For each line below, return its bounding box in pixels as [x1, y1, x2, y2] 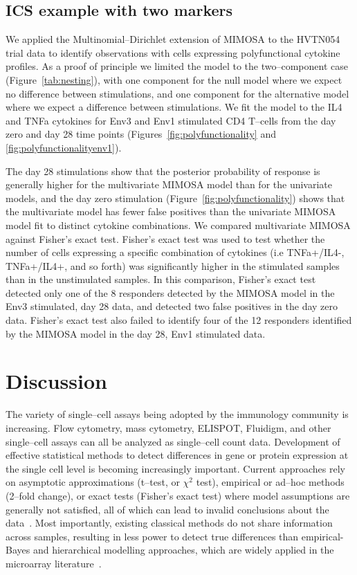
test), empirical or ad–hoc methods [196, 475, 345, 489]
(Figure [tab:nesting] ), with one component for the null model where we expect [6, 72, 342, 86]
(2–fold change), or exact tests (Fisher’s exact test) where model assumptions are [6, 488, 350, 502]
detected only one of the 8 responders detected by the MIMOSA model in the [6, 285, 335, 300]
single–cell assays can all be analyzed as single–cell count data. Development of [6, 434, 340, 448]
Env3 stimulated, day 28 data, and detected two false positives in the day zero [6, 299, 338, 313]
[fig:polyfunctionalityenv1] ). [6, 140, 122, 154]
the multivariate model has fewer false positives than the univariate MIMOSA [6, 204, 336, 219]
